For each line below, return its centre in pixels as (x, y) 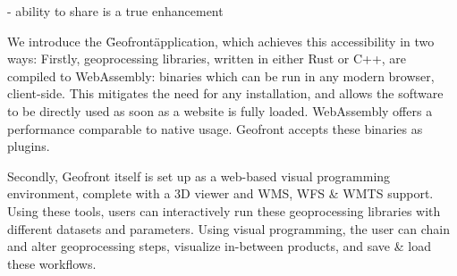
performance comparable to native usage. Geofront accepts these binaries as (215, 128)
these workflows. (52, 263)
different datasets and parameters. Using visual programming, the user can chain (228, 228)
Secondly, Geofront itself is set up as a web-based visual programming (199, 176)
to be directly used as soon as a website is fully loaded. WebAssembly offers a (220, 110)
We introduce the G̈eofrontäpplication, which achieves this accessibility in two (221, 41)
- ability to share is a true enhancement (115, 11)
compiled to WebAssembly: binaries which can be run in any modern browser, (221, 75)
